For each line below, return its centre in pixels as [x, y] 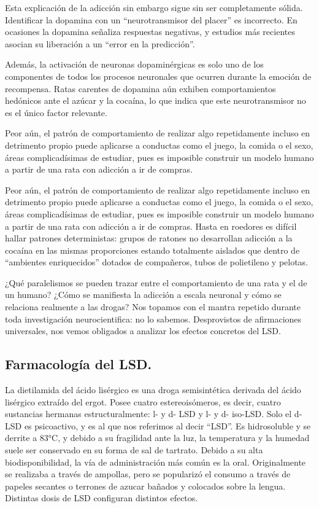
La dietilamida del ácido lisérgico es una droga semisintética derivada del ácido [153, 390]
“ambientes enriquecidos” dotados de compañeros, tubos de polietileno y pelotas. [157, 262]
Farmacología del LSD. [79, 364]
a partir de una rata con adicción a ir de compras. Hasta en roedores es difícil [151, 226]
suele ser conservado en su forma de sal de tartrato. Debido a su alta [134, 450]
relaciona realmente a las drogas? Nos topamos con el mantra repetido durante [153, 307]
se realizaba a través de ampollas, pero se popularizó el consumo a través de [148, 474]
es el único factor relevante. [56, 112]
